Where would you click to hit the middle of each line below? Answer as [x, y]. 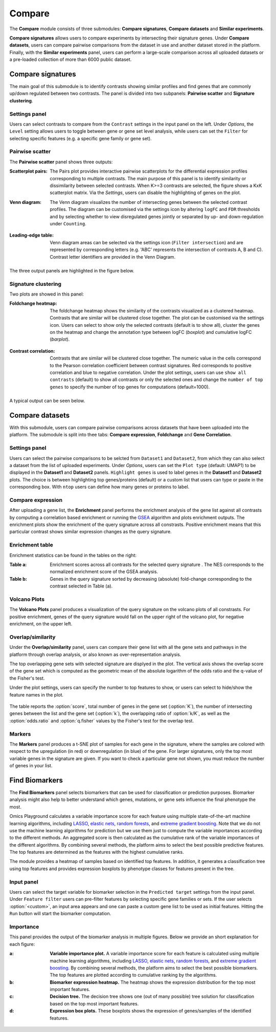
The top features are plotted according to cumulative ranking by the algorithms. [133, 975]
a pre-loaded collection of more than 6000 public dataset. [71, 59]
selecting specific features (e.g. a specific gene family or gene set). [80, 138]
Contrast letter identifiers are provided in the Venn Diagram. [113, 257]
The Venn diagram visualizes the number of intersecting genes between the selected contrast [148, 202]
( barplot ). [60, 339]
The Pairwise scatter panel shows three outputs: [61, 162]
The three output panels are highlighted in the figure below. [72, 270]
